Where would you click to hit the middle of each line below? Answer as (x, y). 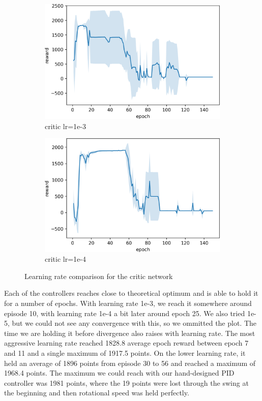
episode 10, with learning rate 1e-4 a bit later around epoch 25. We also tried (125, 313)
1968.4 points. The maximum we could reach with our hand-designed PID (119, 373)
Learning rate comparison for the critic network (99, 276)
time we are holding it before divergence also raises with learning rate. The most (130, 333)
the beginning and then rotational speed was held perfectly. (97, 393)
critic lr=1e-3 (65, 126)
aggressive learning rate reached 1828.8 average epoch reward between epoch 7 (126, 343)
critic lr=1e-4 (65, 259)
